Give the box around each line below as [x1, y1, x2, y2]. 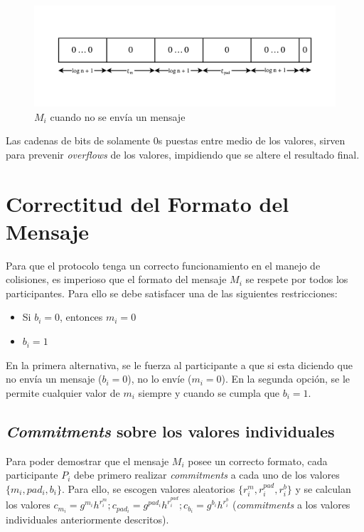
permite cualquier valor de [6, 385, 120, 400]
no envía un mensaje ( [6, 371, 102, 386]
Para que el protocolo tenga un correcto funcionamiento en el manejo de [6, 257, 321, 272]
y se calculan [295, 481, 351, 496]
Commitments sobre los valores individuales [6, 420, 335, 442]
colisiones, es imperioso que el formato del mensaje [6, 272, 227, 287]
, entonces [59, 309, 103, 324]
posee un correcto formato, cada [188, 453, 328, 468]
